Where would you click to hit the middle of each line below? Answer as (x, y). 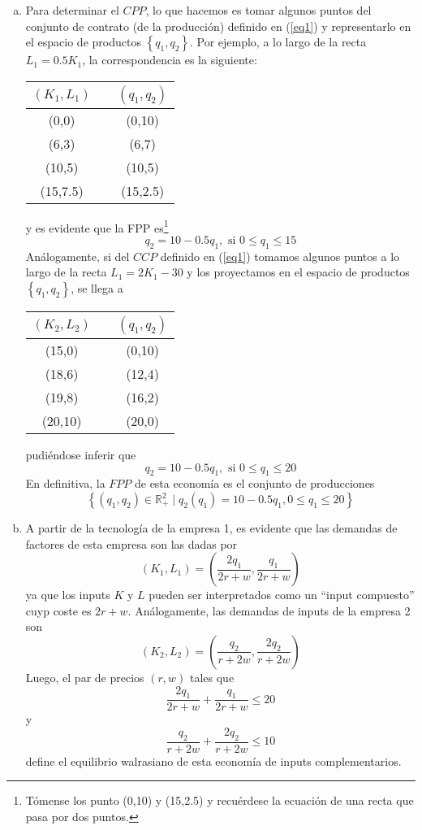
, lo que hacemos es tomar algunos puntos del (258, 10)
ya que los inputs (68, 595)
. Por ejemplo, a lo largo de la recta (278, 42)
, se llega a (97, 288)
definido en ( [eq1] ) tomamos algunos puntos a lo (280, 256)
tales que (212, 677)
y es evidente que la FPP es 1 (97, 226)
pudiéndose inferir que (81, 455)
